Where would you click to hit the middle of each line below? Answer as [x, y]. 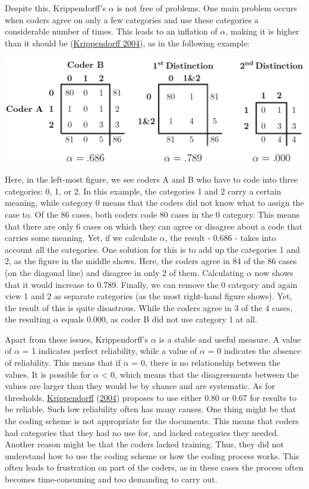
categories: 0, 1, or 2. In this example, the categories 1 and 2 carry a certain [143, 191]
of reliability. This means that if [63, 363]
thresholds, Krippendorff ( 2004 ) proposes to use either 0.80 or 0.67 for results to [151, 397]
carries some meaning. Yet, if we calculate [81, 238]
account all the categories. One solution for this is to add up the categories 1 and [152, 249]
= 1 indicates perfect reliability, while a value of [110, 351]
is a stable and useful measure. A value [230, 339]
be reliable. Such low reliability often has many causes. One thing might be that [151, 409]
